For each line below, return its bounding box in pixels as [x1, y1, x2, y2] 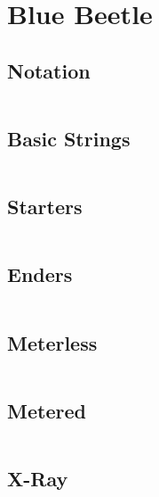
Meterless [7, 328, 98, 356]
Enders [7, 261, 73, 288]
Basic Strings [7, 124, 131, 152]
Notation [7, 56, 91, 84]
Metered [7, 396, 86, 424]
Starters [7, 193, 83, 220]
